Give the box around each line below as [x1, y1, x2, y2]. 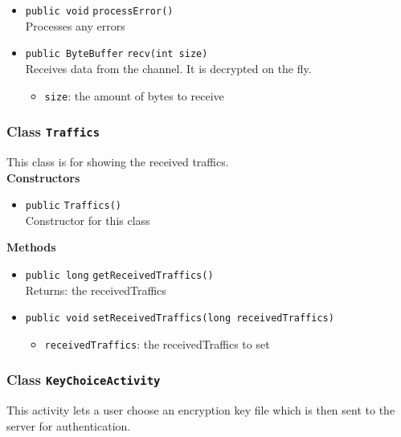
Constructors [6, 169, 80, 186]
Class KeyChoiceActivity [6, 370, 161, 390]
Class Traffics [6, 121, 100, 141]
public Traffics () [25, 200, 122, 212]
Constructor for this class [25, 211, 150, 228]
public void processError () [25, 6, 174, 17]
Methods [6, 239, 56, 255]
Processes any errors [25, 17, 125, 34]
